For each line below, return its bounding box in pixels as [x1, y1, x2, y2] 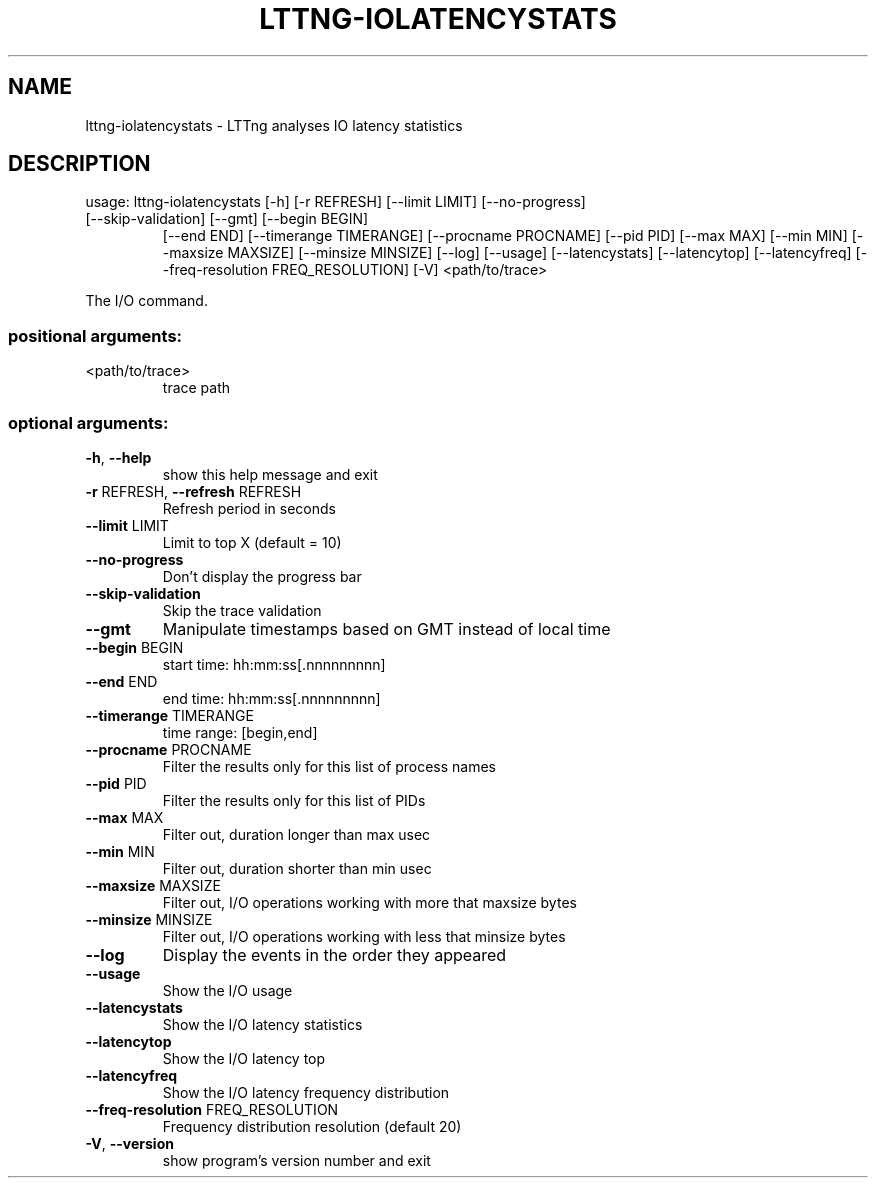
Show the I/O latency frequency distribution [162, 1083, 450, 1101]
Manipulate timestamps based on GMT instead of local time [162, 618, 611, 639]
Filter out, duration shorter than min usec [162, 859, 432, 877]
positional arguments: [8, 325, 183, 346]
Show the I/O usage [162, 981, 293, 999]
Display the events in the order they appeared [162, 944, 507, 965]
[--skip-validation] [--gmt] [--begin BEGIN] [85, 210, 369, 228]
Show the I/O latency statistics [162, 1015, 363, 1033]
